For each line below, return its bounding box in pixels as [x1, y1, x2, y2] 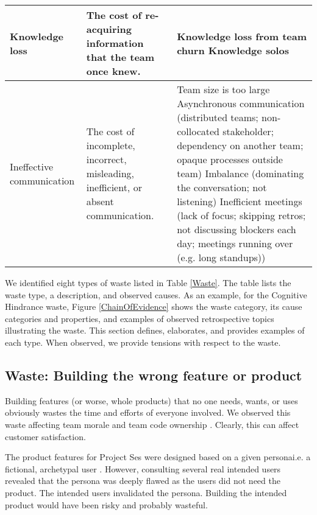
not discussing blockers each [177, 222, 296, 236]
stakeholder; [223, 124, 274, 138]
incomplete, [86, 138, 135, 152]
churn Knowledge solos [177, 43, 289, 57]
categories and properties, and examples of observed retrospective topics [5, 312, 274, 324]
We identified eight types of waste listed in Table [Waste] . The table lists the [5, 276, 291, 289]
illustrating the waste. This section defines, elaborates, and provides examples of [5, 324, 305, 337]
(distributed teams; [177, 110, 258, 124]
